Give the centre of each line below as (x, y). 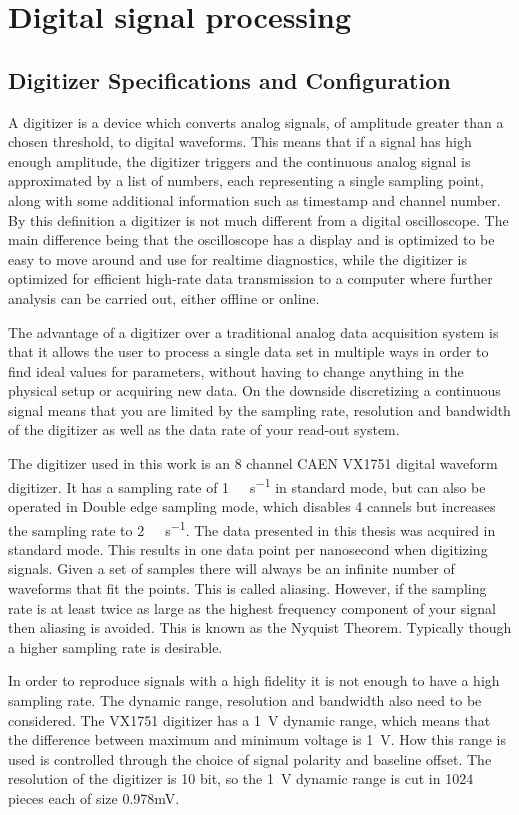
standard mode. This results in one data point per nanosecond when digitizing (248, 548)
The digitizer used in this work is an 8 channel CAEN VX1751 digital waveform (253, 463)
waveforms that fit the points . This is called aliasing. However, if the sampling (247, 587)
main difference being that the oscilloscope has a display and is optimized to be (251, 239)
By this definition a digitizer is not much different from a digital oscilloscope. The (258, 219)
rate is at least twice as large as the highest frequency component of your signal (252, 607)
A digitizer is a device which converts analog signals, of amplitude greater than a (256, 121)
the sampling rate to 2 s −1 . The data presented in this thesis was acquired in (252, 528)
